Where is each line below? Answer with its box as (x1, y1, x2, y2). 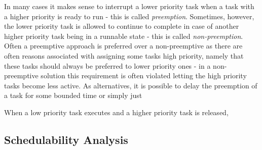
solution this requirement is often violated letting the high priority (41, 70, 247, 81)
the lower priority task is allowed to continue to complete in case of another (4, 21, 239, 31)
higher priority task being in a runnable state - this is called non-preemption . (4, 30, 243, 41)
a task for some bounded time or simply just (4, 90, 142, 101)
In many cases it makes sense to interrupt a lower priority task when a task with (4, 1, 254, 11)
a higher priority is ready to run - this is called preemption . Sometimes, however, (4, 11, 254, 21)
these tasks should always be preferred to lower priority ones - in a (4, 60, 211, 71)
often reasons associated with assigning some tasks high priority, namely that (4, 50, 244, 61)
